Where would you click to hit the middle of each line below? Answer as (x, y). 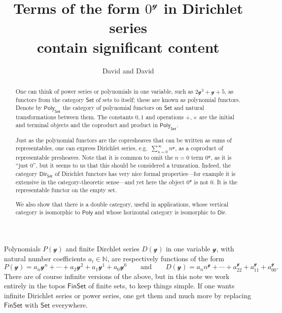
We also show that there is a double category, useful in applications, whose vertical (122, 204)
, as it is (221, 157)
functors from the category (50, 99)
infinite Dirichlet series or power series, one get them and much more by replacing (128, 295)
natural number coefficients (45, 258)
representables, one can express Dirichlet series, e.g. (82, 148)
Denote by (29, 108)
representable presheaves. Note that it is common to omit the (94, 157)
